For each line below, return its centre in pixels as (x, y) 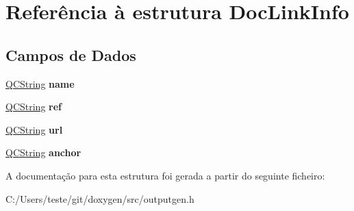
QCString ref (34, 107)
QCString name (40, 83)
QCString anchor (43, 152)
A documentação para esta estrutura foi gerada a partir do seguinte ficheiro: (165, 175)
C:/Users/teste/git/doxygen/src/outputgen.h (100, 198)
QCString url (34, 129)
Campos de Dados (71, 54)
